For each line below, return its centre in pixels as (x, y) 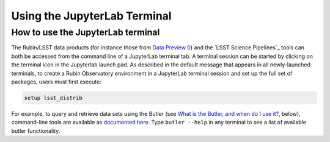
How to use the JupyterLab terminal (86, 32)
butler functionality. (36, 130)
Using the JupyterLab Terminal (91, 16)
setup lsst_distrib (53, 98)
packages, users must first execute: (57, 82)
